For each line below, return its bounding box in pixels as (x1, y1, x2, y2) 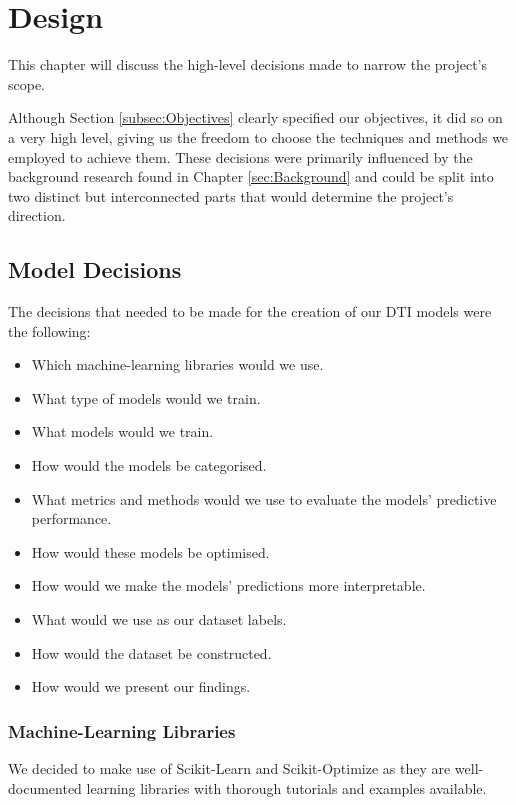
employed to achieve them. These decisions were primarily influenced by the (8, 146, 473, 167)
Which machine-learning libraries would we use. (31, 354, 324, 375)
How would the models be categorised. (31, 455, 267, 476)
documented (8, 777, 82, 798)
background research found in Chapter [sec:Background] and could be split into (8, 166, 494, 187)
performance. (31, 508, 112, 529)
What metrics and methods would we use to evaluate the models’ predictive (31, 488, 497, 509)
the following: (8, 320, 91, 341)
